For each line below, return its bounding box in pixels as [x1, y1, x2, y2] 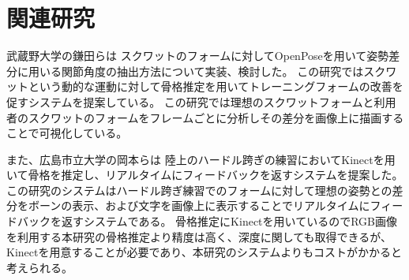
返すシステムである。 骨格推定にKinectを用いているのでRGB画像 [61, 213, 397, 230]
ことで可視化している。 [6, 125, 128, 141]
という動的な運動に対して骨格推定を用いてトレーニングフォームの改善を [28, 78, 403, 95]
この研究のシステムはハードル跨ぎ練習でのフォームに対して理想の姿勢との [6, 181, 392, 198]
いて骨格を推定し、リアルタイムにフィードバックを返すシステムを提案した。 [6, 166, 403, 183]
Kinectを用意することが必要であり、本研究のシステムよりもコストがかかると [6, 244, 403, 260]
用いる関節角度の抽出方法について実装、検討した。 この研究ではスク [28, 62, 386, 79]
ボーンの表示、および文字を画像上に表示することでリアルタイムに [28, 197, 370, 214]
